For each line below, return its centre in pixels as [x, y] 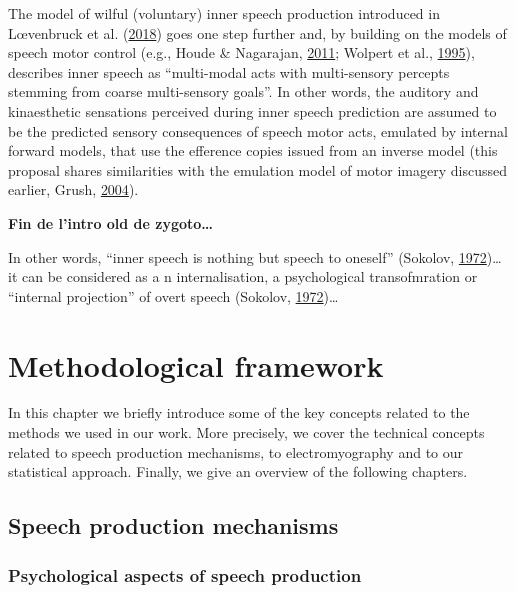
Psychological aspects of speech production [185, 574]
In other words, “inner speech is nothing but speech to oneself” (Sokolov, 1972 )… [255, 256]
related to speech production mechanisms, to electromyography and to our [236, 451]
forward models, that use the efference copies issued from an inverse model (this [253, 150]
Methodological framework [196, 364]
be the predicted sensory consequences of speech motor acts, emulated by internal [258, 130]
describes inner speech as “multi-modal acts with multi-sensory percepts [229, 71]
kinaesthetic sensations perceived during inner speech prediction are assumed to [252, 110]
